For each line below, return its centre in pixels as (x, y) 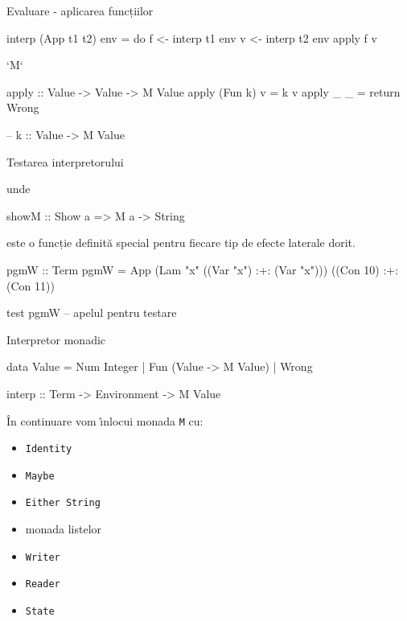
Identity (49, 449)
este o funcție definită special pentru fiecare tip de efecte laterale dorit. (181, 243)
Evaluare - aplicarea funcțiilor (80, 10)
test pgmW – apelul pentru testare (92, 313)
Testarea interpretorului (65, 161)
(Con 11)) (31, 285)
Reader (43, 584)
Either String (63, 503)
